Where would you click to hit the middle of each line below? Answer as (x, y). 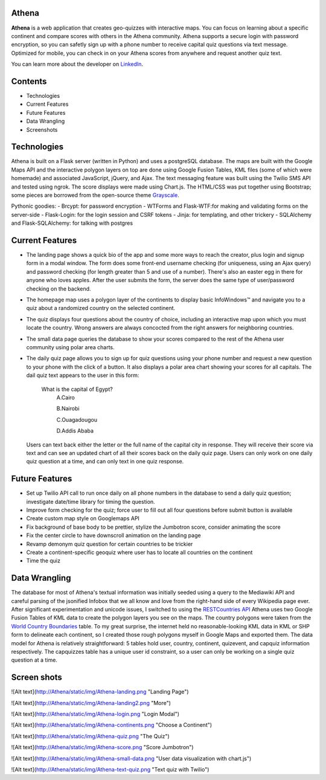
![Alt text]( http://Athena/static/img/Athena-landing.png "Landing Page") (100, 692)
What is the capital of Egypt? (77, 389)
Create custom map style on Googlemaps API (83, 518)
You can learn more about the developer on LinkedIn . (77, 64)
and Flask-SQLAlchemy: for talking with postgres (72, 223)
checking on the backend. (59, 288)
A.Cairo (66, 397)
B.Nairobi (68, 408)
